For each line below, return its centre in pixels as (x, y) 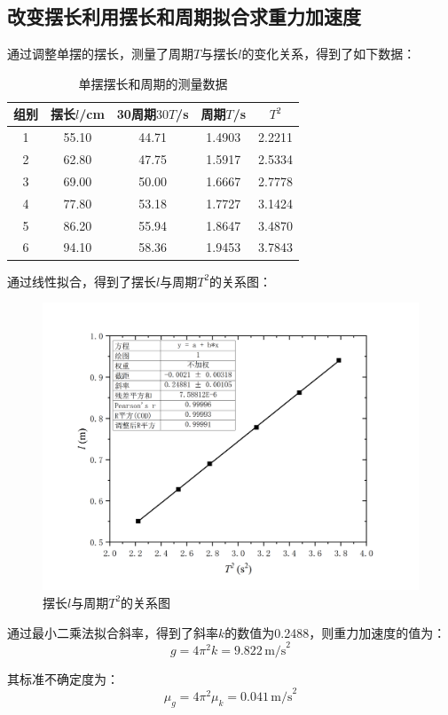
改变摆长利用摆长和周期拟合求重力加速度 (184, 16)
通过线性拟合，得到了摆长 (82, 281)
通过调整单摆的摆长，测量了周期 (100, 54)
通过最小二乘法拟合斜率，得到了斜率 (113, 632)
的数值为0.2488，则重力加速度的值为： (335, 632)
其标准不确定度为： (63, 678)
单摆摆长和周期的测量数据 (153, 83)
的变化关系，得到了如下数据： (329, 54)
